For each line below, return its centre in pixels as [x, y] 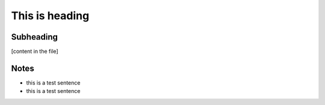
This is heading [50, 16]
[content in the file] [35, 52]
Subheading [35, 37]
